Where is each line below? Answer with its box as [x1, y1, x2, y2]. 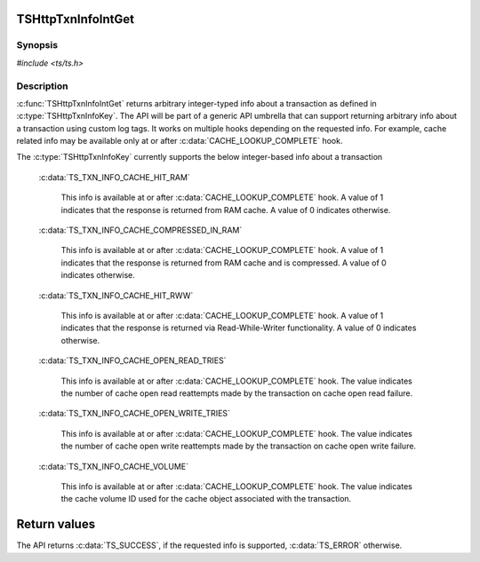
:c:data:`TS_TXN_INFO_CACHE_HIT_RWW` [38, 289, 194, 301]
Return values [16, 517, 96, 532]
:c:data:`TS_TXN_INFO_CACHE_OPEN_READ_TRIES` [38, 355, 227, 366]
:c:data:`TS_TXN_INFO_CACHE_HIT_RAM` [38, 171, 190, 182]
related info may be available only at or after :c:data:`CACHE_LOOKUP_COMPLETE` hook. [16, 136, 343, 146]
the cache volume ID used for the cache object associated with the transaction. [60, 494, 352, 504]
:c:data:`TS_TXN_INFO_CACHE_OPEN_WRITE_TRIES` [38, 408, 231, 419]
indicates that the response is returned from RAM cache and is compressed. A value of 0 [60, 257, 387, 268]
